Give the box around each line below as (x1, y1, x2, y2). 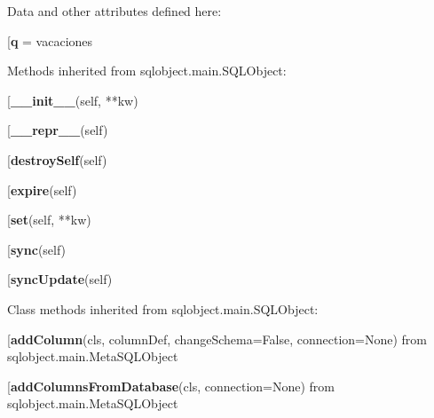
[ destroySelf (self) (7, 150, 107, 169)
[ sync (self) (7, 240, 67, 258)
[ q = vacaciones (7, 31, 93, 50)
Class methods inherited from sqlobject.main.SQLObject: (7, 299, 319, 318)
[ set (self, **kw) (7, 210, 91, 229)
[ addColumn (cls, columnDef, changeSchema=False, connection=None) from (7, 329, 427, 348)
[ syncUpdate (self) (7, 270, 113, 288)
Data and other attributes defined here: (7, 2, 222, 20)
